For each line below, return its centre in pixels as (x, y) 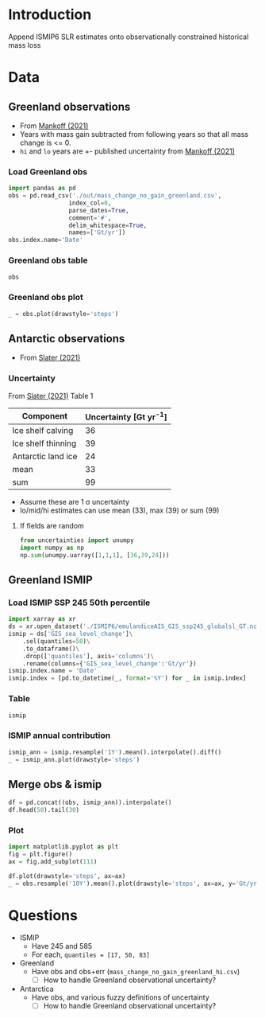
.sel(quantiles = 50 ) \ (56, 641)
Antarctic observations (67, 339)
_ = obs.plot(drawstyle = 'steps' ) (63, 314)
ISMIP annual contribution (60, 735)
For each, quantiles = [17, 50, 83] (91, 954)
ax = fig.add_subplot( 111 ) (53, 862)
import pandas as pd (42, 189)
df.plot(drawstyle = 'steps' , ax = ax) (67, 876)
